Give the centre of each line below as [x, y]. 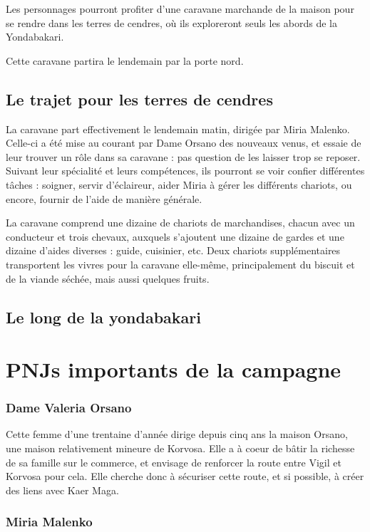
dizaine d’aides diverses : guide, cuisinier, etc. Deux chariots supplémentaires [173, 250]
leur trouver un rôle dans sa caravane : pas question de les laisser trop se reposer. [183, 156]
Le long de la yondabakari [103, 317]
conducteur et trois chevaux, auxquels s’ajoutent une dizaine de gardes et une [175, 236]
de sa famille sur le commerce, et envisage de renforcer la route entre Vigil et [174, 462]
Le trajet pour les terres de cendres [139, 99]
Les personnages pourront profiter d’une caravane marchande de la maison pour [180, 9]
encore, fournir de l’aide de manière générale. [104, 198]
